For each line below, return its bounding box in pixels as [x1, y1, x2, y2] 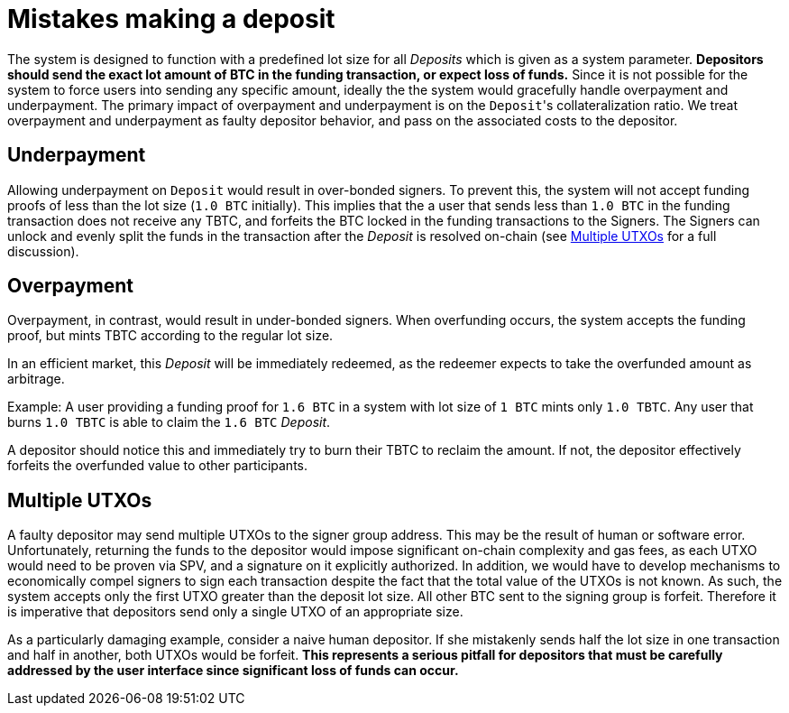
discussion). [7, 243, 79, 259]
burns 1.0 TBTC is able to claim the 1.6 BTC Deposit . [7, 414, 331, 431]
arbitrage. [7, 371, 65, 387]
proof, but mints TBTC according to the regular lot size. [7, 328, 334, 344]
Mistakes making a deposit [7, 4, 335, 34]
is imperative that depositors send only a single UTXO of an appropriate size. [7, 604, 463, 620]
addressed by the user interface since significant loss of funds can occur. [7, 662, 459, 679]
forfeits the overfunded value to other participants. [7, 458, 308, 474]
